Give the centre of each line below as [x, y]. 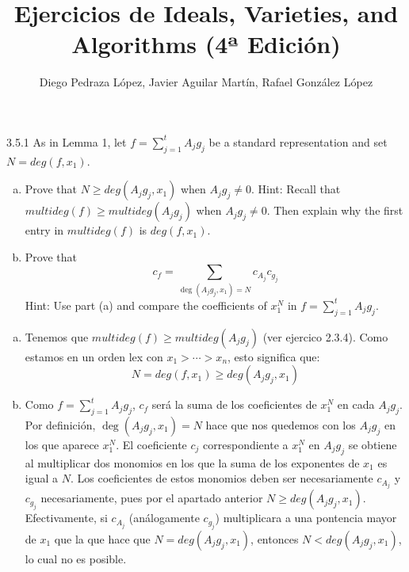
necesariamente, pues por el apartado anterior [152, 498]
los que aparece [62, 444]
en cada [356, 404]
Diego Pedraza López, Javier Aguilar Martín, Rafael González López [206, 82]
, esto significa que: [274, 356]
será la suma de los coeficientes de [234, 404]
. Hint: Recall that [296, 189]
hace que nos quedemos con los [281, 425]
